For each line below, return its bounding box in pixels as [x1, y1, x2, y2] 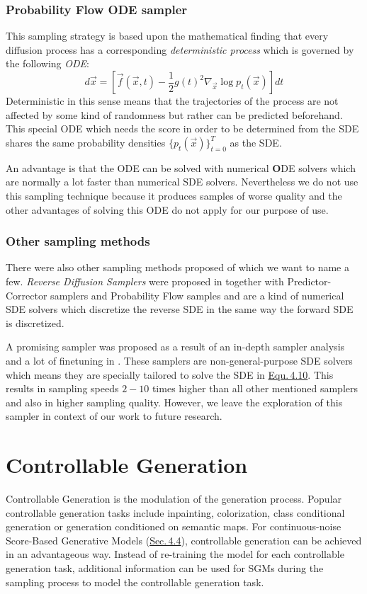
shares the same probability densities [6, 135, 166, 149]
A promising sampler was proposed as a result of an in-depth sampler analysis [6, 339, 345, 354]
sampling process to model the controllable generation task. [6, 574, 264, 589]
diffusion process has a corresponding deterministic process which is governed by [6, 42, 354, 57]
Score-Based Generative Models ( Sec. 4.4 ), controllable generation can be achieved [6, 532, 362, 547]
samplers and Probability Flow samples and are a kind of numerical [50, 287, 344, 302]
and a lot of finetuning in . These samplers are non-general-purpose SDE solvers [6, 353, 353, 367]
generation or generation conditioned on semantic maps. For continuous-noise [6, 519, 341, 534]
